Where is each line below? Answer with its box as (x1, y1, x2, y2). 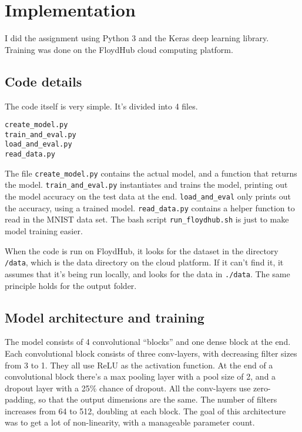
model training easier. (5, 225, 83, 237)
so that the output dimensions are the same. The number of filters (38, 393, 277, 406)
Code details (5, 72, 82, 90)
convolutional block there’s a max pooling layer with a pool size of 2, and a (5, 370, 276, 383)
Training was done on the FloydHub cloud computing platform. (5, 43, 233, 55)
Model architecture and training (5, 308, 204, 326)
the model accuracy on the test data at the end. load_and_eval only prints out (5, 190, 291, 202)
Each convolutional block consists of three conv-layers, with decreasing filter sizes (5, 347, 297, 359)
